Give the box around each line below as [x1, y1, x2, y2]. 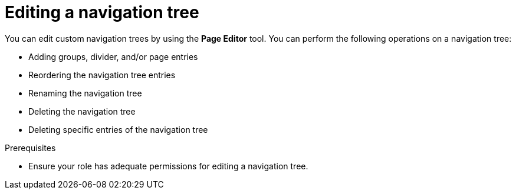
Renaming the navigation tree [28, 88, 142, 98]
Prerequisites [5, 142, 56, 153]
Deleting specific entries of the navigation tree [28, 124, 208, 135]
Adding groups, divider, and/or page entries [28, 51, 198, 62]
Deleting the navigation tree [28, 106, 136, 116]
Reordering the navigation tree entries [28, 69, 176, 80]
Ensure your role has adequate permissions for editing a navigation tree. [28, 160, 308, 171]
